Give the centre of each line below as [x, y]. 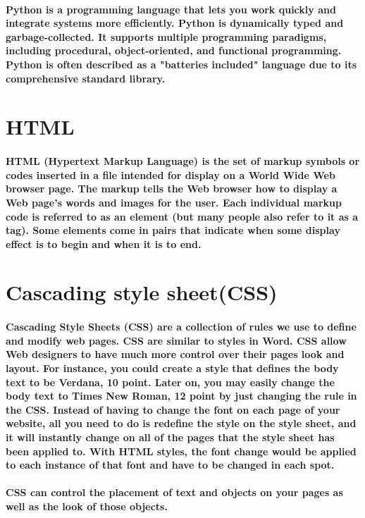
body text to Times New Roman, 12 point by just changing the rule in [181, 396]
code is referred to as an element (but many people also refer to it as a [182, 216]
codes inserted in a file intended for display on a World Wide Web [171, 174]
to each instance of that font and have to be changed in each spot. [170, 465]
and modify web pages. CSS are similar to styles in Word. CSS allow [176, 340]
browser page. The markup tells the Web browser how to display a [172, 189]
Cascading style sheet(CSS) [142, 292]
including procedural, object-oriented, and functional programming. [174, 50]
